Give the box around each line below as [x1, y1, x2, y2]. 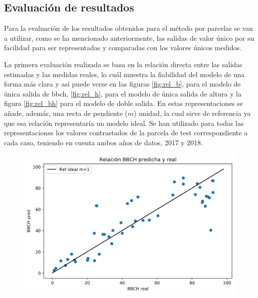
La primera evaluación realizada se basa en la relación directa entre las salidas [4, 59, 243, 69]
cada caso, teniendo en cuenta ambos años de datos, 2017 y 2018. [4, 137, 203, 147]
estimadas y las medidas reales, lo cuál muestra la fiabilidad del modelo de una [4, 69, 245, 79]
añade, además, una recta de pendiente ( [4, 107, 128, 118]
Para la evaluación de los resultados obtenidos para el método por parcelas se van [4, 23, 253, 33]
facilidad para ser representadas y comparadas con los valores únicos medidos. [4, 42, 242, 53]
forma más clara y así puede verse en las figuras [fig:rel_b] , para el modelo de [4, 79, 241, 89]
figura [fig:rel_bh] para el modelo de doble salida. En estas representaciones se [4, 98, 243, 108]
